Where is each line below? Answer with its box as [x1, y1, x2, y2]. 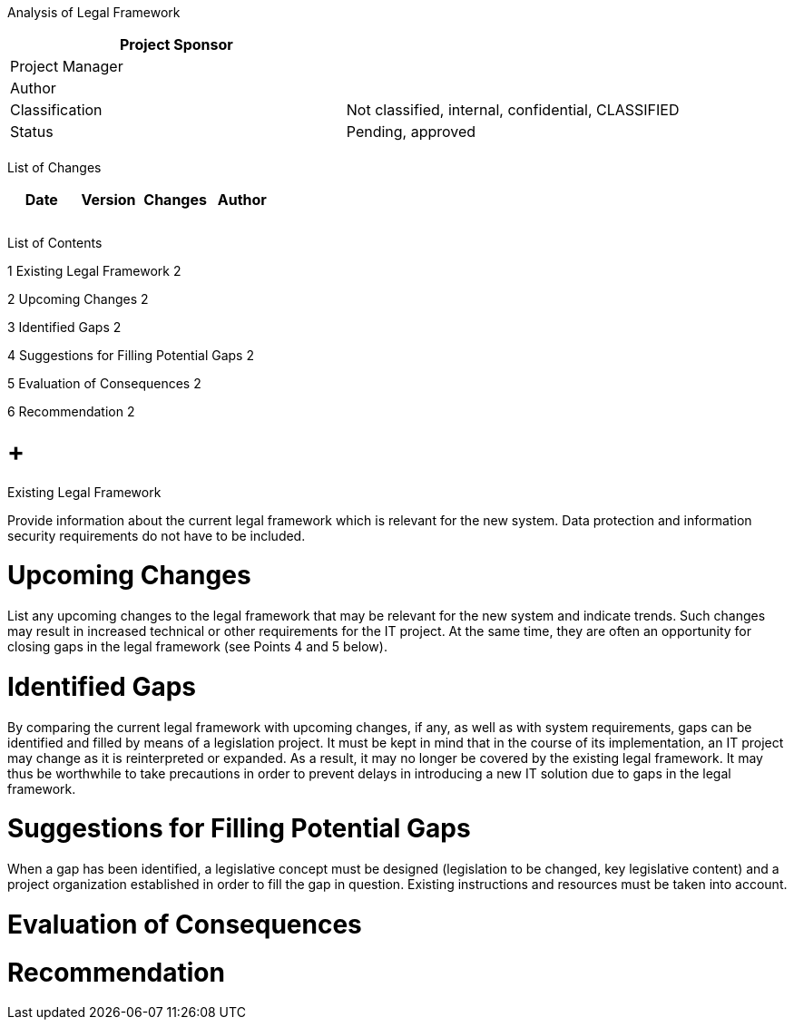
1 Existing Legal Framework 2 [7, 263, 181, 279]
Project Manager [10, 57, 123, 75]
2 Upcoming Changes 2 [7, 291, 149, 307]
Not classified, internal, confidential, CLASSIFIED [346, 101, 680, 119]
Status [10, 122, 54, 141]
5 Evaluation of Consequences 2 [7, 376, 201, 391]
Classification [10, 101, 103, 119]
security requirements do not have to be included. [7, 527, 306, 543]
